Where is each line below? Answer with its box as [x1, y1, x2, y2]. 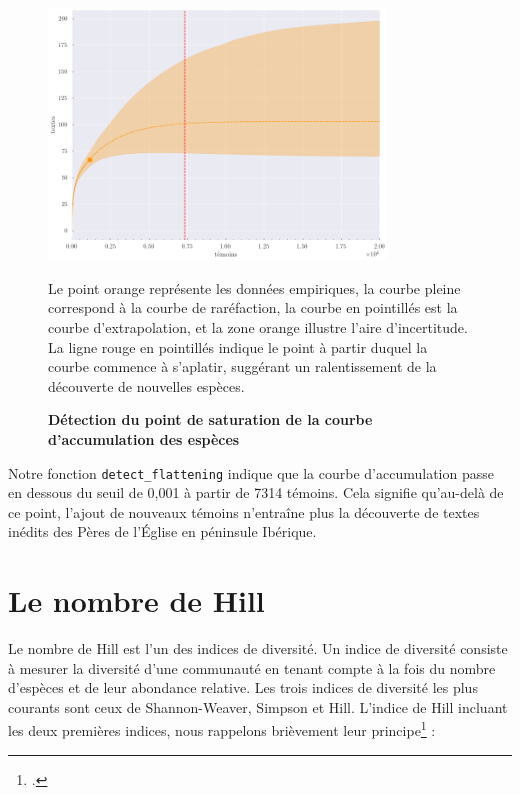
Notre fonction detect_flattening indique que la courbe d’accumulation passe [8, 462, 494, 483]
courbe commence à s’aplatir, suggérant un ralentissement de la [48, 356, 437, 377]
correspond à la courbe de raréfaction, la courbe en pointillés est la [48, 297, 458, 318]
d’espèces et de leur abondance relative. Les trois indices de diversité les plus [8, 677, 478, 698]
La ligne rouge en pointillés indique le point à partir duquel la [48, 336, 428, 357]
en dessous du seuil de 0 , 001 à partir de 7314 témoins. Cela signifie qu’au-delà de [8, 482, 504, 503]
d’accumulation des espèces [48, 428, 240, 449]
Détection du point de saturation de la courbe [48, 409, 373, 430]
